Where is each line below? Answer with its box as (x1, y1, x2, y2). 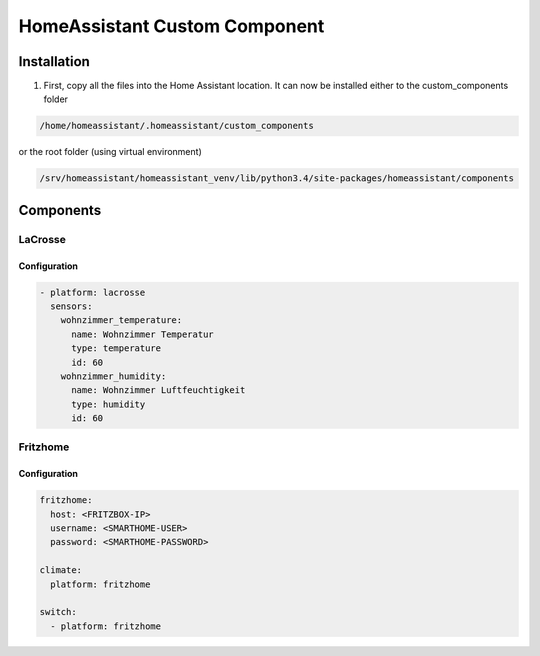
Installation (18, 53, 90, 70)
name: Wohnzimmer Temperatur (71, 328, 214, 340)
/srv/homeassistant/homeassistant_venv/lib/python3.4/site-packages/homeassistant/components (39, 173, 515, 184)
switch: (39, 606, 77, 618)
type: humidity (71, 398, 146, 410)
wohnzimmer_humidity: (60, 370, 167, 382)
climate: (39, 565, 83, 576)
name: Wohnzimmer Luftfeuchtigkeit (71, 385, 246, 396)
